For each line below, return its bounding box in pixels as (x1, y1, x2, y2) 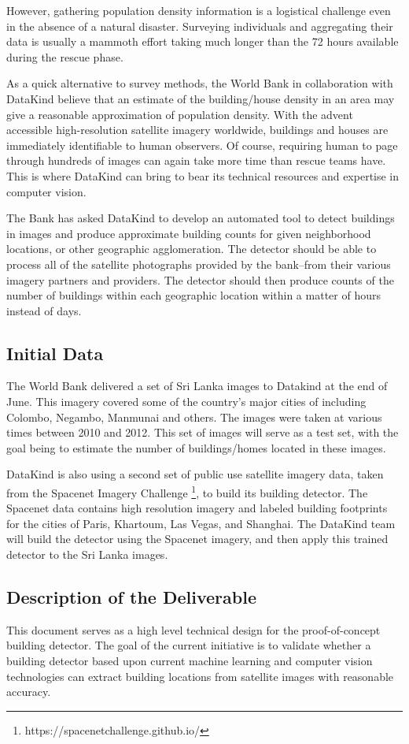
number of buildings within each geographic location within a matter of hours (6, 287, 381, 303)
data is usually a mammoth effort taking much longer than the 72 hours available (6, 33, 399, 50)
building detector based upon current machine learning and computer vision (6, 653, 373, 669)
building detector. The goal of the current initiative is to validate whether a (6, 637, 371, 653)
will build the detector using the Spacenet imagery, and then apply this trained (6, 530, 389, 547)
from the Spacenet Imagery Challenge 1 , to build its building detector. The (6, 482, 368, 500)
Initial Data (6, 340, 104, 365)
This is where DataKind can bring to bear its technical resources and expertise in (6, 167, 400, 184)
